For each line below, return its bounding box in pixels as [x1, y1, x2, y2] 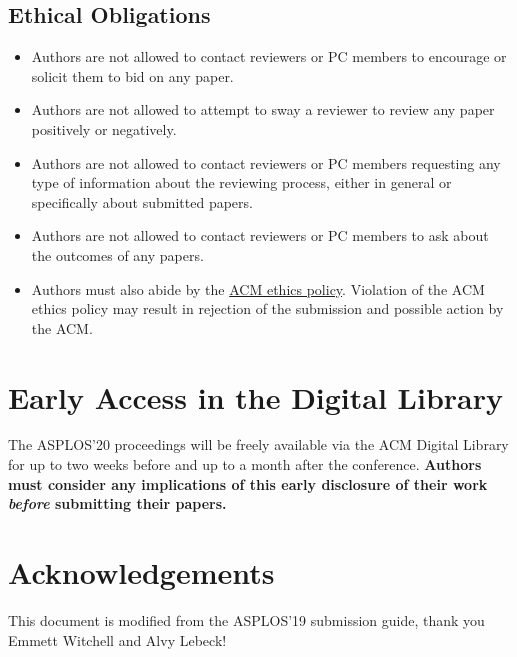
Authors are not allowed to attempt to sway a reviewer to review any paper [31, 99, 495, 120]
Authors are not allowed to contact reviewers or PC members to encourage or [31, 46, 507, 67]
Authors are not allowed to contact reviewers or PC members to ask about [31, 225, 489, 246]
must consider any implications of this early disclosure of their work [8, 473, 488, 494]
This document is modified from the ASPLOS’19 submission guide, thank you [8, 609, 485, 630]
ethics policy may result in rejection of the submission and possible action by [31, 298, 504, 319]
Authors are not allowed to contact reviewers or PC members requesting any [31, 152, 501, 173]
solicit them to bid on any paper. [31, 65, 234, 86]
